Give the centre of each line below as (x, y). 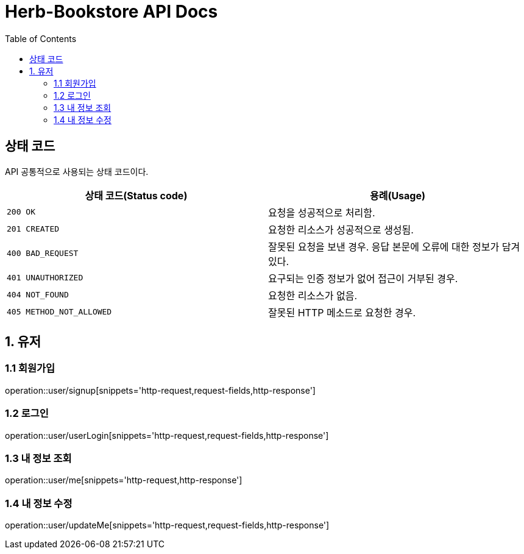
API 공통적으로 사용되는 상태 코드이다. (77, 171)
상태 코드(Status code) (136, 195)
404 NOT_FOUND (38, 295)
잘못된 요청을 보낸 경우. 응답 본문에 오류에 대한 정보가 (384, 247)
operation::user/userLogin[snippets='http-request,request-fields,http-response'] (167, 435)
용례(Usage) (398, 195)
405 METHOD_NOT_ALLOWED (59, 312)
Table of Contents (41, 38)
